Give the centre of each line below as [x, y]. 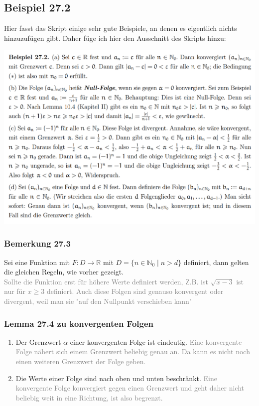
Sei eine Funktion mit [37, 262]
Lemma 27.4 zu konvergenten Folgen [79, 323]
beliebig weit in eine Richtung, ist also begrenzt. [89, 397]
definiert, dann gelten [216, 262]
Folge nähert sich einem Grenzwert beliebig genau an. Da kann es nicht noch [133, 351]
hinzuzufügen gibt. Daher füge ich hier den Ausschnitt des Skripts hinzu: [115, 38]
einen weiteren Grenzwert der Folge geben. [81, 361]
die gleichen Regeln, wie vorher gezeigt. [64, 272]
